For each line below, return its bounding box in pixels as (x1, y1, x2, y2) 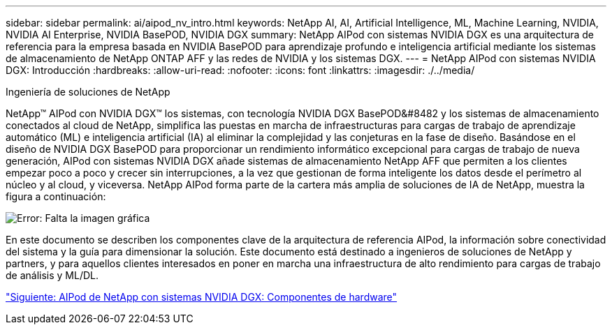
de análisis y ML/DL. (6, 269, 99, 281)
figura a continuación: (6, 190, 106, 202)
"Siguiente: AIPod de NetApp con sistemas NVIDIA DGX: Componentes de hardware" (6, 291, 398, 303)
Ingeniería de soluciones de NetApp (6, 86, 170, 98)
